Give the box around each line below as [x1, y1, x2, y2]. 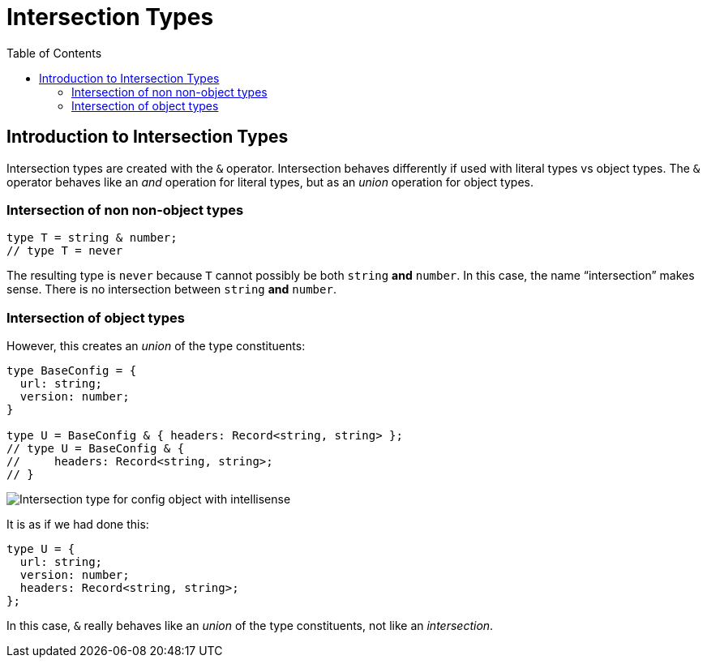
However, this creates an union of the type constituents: [6, 339, 306, 353]
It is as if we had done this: [6, 517, 149, 532]
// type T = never [6, 244, 123, 258]
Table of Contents [6, 45, 102, 60]
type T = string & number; [6, 231, 178, 245]
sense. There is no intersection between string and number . [6, 282, 336, 297]
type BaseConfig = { [6, 364, 137, 378]
